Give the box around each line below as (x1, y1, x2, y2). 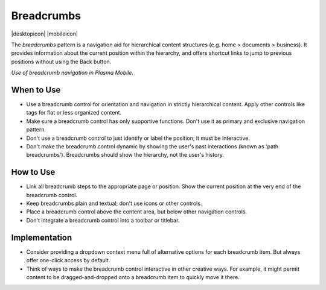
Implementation (11, 232, 72, 242)
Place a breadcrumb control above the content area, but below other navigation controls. (26, 208, 248, 215)
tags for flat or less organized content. (26, 109, 122, 116)
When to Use (11, 84, 61, 95)
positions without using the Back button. (11, 58, 112, 65)
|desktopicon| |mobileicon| (11, 30, 78, 37)
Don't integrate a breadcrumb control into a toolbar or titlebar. (26, 216, 180, 224)
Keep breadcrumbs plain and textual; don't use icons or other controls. (26, 200, 202, 207)
